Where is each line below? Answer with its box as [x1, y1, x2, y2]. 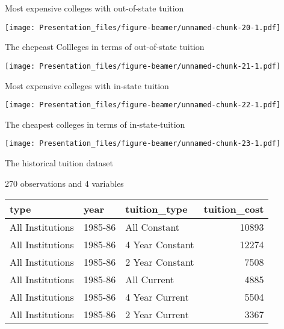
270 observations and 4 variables [5, 177, 124, 189]
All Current [125, 272, 174, 287]
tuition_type [125, 202, 188, 216]
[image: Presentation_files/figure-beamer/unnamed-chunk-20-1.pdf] [5, 23, 281, 32]
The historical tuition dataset [5, 157, 113, 169]
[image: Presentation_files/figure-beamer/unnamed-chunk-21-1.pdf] [5, 61, 281, 70]
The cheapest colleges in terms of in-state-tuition [5, 117, 185, 130]
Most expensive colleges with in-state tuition [5, 79, 169, 92]
